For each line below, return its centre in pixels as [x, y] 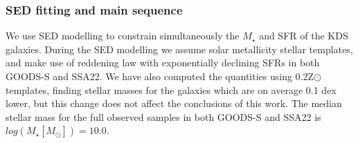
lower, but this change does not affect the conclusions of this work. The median [174, 103]
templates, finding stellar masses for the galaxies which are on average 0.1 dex [171, 89]
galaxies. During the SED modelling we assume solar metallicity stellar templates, [179, 49]
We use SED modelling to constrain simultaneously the [123, 36]
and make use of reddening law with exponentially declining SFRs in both [163, 63]
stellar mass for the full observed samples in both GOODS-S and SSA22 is [163, 116]
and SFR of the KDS [304, 36]
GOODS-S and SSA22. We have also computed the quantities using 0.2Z [160, 76]
